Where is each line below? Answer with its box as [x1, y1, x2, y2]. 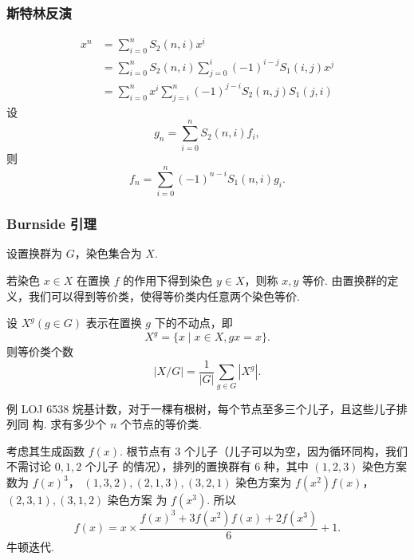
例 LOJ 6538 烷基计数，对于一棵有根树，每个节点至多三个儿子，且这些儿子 [6, 400, 396, 416]
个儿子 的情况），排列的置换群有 [85, 458, 251, 475]
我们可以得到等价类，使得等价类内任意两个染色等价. [28, 287, 300, 304]
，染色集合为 [74, 245, 142, 262]
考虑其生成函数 [6, 442, 85, 459]
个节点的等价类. [120, 416, 202, 432]
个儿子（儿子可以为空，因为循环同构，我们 [183, 442, 408, 459]
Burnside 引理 [6, 214, 97, 234]
